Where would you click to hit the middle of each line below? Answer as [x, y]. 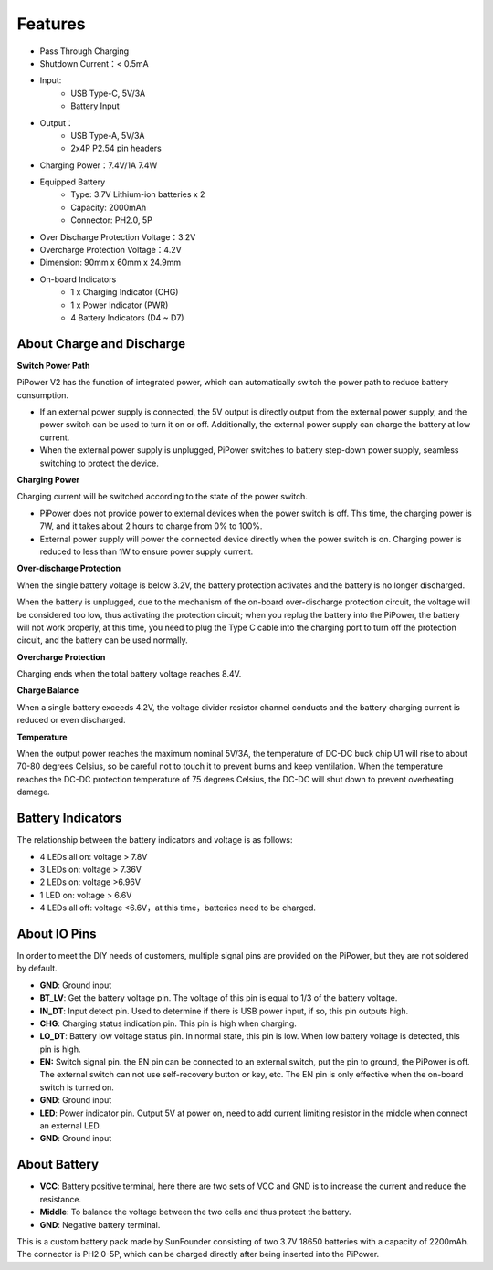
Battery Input [95, 106]
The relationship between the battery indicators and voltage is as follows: [155, 840]
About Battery [58, 1165]
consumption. [42, 395]
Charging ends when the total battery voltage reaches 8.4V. [129, 674]
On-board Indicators [78, 279]
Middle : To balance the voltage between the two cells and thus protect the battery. [195, 1212]
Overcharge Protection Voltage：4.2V [110, 250]
